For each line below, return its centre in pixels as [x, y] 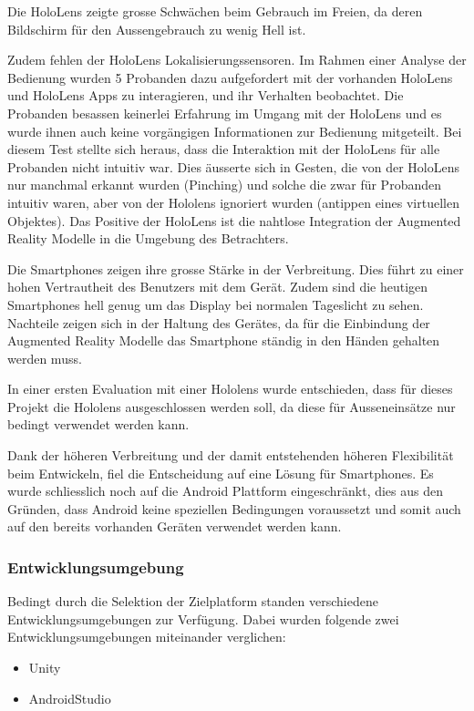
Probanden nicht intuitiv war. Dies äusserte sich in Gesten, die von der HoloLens [233, 166]
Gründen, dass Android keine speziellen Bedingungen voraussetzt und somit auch [234, 508]
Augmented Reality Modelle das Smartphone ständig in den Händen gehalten [224, 340]
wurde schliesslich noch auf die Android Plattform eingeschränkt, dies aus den [226, 491]
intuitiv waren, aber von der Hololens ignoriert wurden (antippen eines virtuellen [233, 202]
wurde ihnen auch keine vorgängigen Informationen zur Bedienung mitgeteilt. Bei [235, 131]
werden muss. [45, 358]
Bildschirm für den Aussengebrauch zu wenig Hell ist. [157, 29]
